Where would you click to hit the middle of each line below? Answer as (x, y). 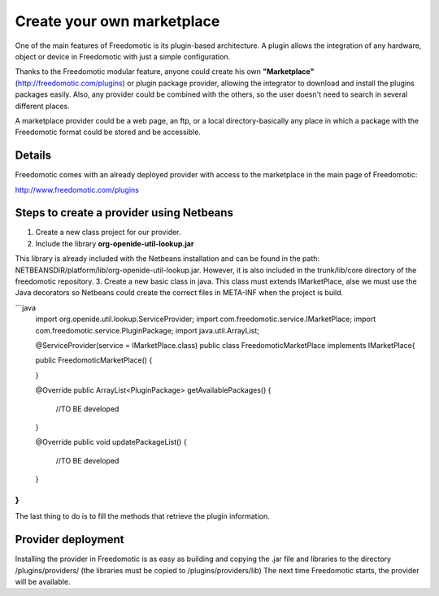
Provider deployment (70, 539)
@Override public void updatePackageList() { (111, 442)
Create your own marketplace (117, 21)
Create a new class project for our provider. (108, 233)
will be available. (43, 581)
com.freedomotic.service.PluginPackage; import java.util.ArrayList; (148, 330)
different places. (42, 106)
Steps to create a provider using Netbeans (124, 213)
